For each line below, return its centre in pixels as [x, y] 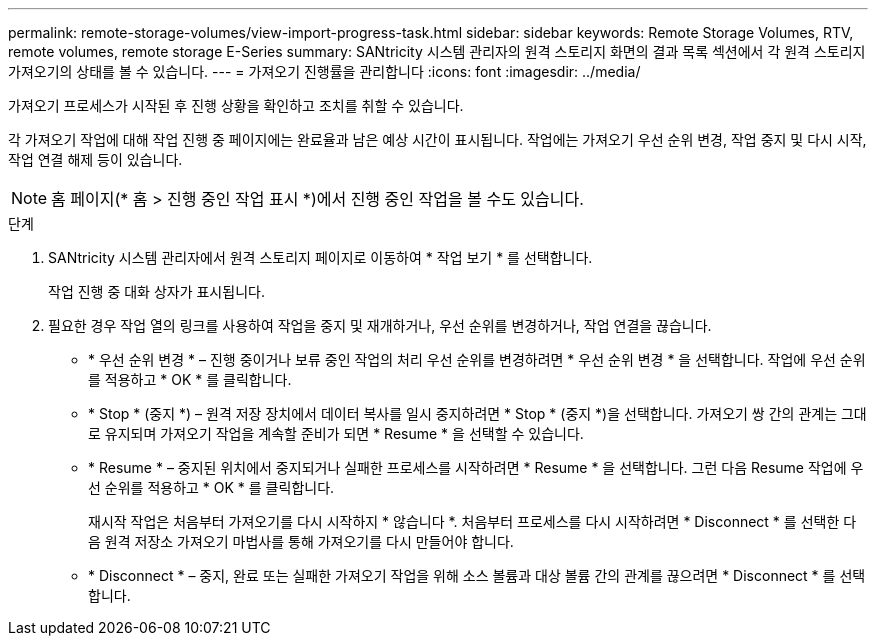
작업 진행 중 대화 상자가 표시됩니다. [156, 291]
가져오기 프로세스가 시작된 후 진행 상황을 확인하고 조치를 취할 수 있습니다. [236, 105]
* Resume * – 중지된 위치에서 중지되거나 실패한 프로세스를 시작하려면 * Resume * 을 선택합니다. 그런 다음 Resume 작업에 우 [476, 467]
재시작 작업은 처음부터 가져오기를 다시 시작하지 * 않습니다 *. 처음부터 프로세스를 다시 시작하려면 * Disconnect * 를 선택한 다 [472, 521]
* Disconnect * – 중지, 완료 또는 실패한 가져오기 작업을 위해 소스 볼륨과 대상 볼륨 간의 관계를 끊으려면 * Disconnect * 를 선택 [477, 575]
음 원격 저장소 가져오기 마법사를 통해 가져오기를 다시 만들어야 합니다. [301, 541]
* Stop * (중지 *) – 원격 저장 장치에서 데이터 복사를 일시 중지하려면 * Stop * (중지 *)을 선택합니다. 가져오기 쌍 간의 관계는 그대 [477, 413]
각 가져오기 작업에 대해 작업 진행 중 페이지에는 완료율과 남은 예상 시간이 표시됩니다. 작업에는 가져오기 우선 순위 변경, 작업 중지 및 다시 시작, [437, 139]
